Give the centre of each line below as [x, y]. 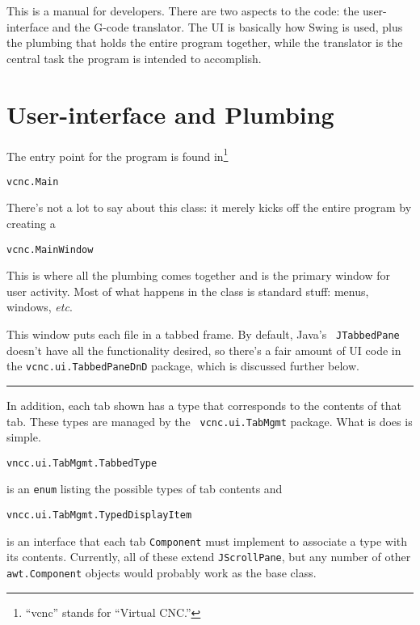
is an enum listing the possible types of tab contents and [145, 489]
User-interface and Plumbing [170, 114]
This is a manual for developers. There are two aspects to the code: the [183, 11]
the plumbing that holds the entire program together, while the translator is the [205, 42]
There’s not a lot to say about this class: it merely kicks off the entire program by [209, 207]
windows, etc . [40, 307]
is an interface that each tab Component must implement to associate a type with [207, 541]
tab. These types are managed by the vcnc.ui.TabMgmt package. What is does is [210, 421]
